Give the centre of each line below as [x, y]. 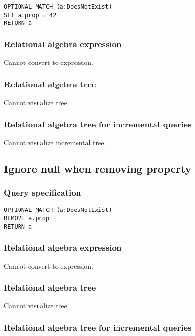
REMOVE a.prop [27, 219]
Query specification [43, 193]
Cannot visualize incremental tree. [55, 142]
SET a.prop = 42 [30, 15]
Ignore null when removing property [98, 168]
